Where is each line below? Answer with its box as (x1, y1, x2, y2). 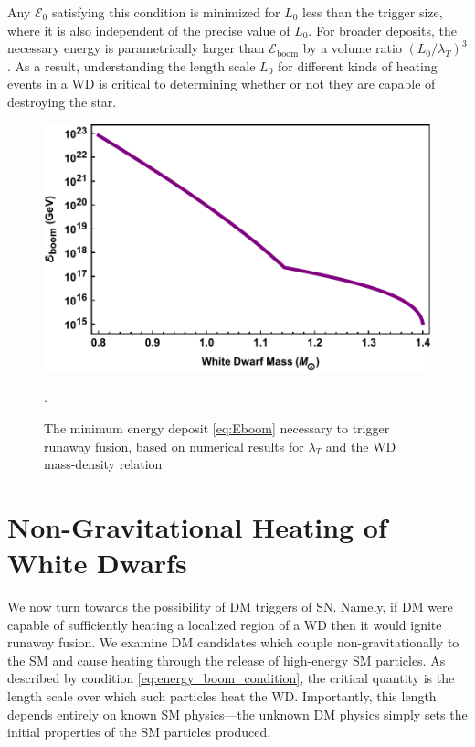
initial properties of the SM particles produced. (7, 722, 271, 742)
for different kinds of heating (278, 56, 438, 75)
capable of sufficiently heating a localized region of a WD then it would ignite (7, 614, 442, 634)
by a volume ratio (302, 38, 402, 58)
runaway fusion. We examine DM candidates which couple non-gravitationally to (7, 633, 459, 652)
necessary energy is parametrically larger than (7, 38, 265, 58)
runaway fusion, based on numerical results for (44, 436, 304, 455)
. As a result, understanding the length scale (7, 56, 256, 75)
